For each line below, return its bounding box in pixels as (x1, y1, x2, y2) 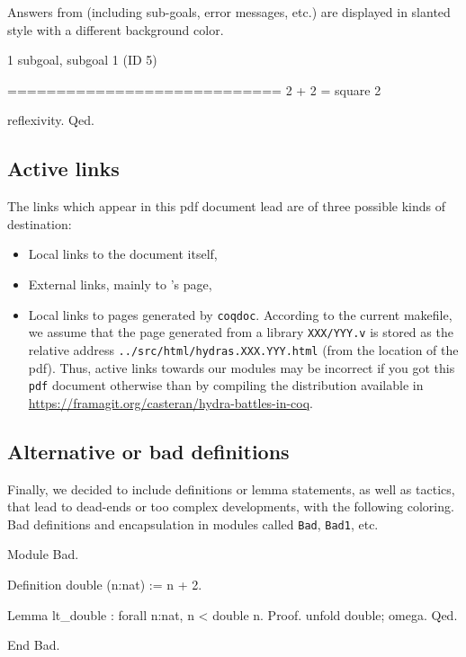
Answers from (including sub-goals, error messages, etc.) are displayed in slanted (7, 3, 451, 21)
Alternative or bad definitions (7, 437, 290, 465)
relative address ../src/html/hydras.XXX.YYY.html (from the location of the (28, 340, 459, 359)
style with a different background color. (7, 20, 224, 39)
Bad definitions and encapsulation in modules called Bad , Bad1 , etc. (7, 514, 379, 533)
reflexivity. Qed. (7, 111, 94, 129)
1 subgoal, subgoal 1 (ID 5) (7, 50, 157, 69)
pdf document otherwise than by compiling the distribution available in (28, 376, 424, 395)
